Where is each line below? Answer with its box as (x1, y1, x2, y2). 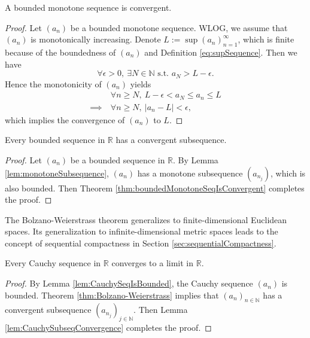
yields (130, 77, 151, 90)
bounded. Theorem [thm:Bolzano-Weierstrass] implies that (5, 288, 219, 301)
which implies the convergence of (5, 113, 125, 126)
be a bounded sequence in (70, 153, 165, 166)
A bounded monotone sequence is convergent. (5, 1, 172, 13)
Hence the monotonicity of (5, 77, 102, 90)
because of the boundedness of (5, 45, 116, 58)
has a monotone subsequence (137, 166, 243, 179)
